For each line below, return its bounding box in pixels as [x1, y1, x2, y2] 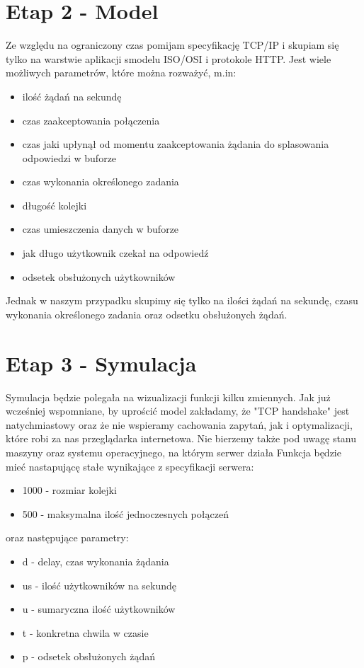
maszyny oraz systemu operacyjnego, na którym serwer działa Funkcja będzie [6, 444, 341, 459]
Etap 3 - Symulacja [6, 348, 197, 377]
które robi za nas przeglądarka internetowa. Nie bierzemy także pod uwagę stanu [6, 431, 357, 446]
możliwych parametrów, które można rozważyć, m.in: [6, 65, 237, 80]
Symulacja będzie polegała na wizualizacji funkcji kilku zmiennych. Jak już [6, 389, 331, 404]
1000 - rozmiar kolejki [22, 483, 117, 497]
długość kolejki [22, 197, 87, 212]
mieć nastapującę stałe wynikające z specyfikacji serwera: [6, 459, 254, 473]
